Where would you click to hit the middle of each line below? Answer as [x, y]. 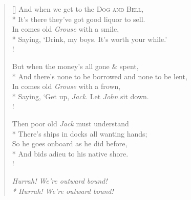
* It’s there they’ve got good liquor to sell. [79, 19]
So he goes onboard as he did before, [70, 143]
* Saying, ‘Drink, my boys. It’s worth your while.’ [90, 39]
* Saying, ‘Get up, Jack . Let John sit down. [80, 96]
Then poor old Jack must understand [70, 123]
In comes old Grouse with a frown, [66, 86]
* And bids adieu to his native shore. [70, 153]
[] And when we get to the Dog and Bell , [78, 9]
